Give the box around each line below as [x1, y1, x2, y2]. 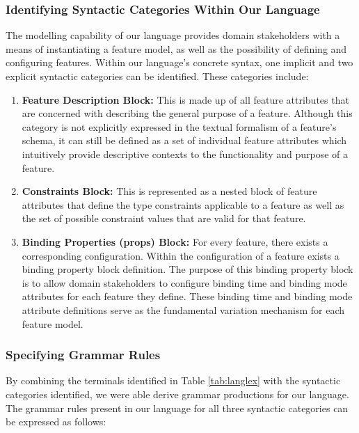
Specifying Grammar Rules [6, 346, 161, 363]
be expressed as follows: [6, 414, 106, 429]
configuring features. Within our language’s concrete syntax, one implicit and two [6, 55, 353, 70]
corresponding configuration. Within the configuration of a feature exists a [22, 248, 340, 262]
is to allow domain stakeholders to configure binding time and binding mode [22, 275, 347, 290]
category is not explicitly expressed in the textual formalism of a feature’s [22, 119, 337, 134]
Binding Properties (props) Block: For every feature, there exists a [22, 234, 328, 249]
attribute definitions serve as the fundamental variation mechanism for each [22, 302, 345, 317]
